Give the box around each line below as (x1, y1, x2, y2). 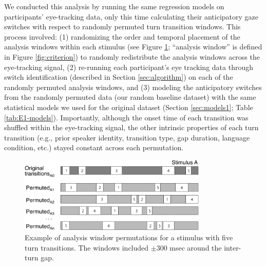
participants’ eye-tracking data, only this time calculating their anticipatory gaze (4, 11, 258, 22)
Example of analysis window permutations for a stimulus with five (25, 232, 233, 242)
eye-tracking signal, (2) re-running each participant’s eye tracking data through (4, 61, 253, 72)
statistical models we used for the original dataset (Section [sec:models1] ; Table (4, 101, 253, 112)
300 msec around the (156, 242, 222, 253)
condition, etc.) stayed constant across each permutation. (4, 142, 184, 153)
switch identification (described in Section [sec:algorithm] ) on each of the (4, 72, 233, 82)
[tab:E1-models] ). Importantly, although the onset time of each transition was (4, 112, 249, 122)
